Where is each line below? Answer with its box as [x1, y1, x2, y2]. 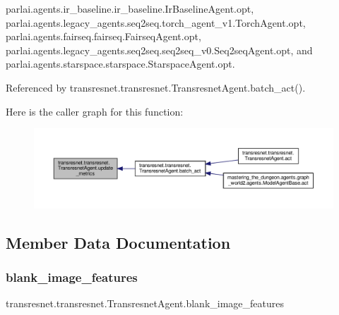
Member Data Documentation [6, 231, 231, 253]
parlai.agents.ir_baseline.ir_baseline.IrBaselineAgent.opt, [6, 1, 254, 16]
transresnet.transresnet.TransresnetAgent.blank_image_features [6, 296, 285, 311]
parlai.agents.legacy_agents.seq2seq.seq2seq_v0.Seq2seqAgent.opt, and [6, 42, 313, 57]
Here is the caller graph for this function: [6, 104, 184, 118]
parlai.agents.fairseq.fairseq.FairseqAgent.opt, [6, 29, 201, 44]
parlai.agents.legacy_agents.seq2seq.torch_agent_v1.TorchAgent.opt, [6, 15, 306, 30]
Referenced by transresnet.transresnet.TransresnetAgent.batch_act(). [6, 80, 306, 94]
